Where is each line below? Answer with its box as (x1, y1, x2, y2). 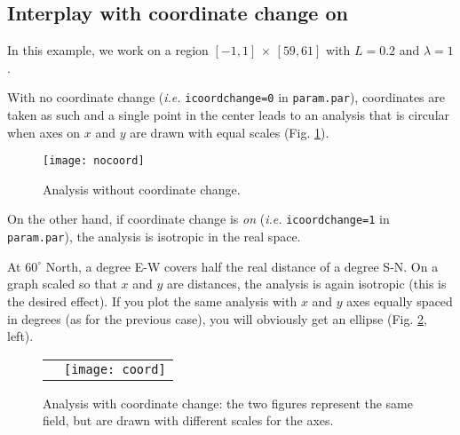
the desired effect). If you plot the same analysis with (7, 291, 297, 310)
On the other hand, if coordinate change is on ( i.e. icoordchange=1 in (7, 210, 390, 228)
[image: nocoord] (43, 154, 145, 168)
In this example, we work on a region (7, 41, 209, 59)
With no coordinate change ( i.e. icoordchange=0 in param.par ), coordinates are (7, 88, 446, 107)
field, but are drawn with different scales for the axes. (43, 411, 334, 430)
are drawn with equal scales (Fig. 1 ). (130, 123, 329, 141)
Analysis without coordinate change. (43, 179, 241, 198)
